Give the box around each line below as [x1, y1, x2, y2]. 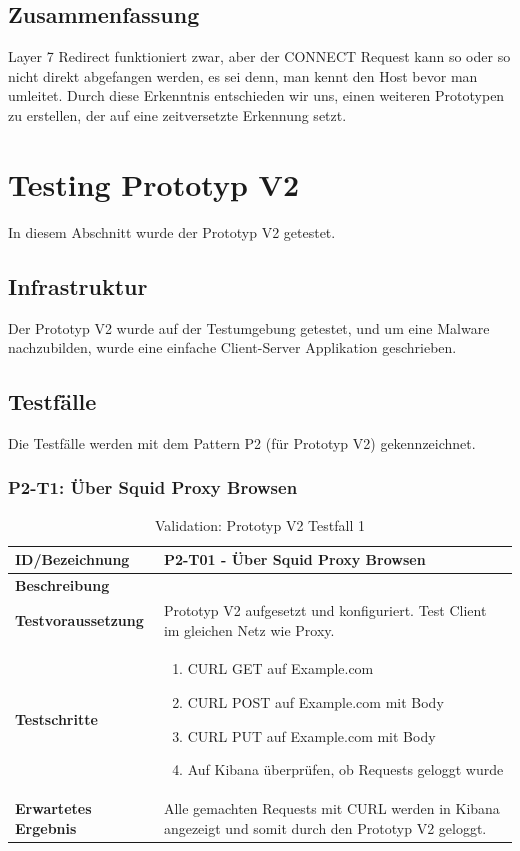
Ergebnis [15, 817, 77, 838]
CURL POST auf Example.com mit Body [187, 692, 444, 713]
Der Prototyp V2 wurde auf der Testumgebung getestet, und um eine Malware [8, 317, 490, 338]
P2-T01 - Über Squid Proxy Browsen [163, 549, 426, 570]
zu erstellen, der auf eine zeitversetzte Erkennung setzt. [8, 104, 347, 125]
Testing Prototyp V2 [8, 163, 300, 204]
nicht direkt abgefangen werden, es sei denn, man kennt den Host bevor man [8, 65, 478, 86]
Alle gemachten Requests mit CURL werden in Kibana [163, 798, 500, 819]
